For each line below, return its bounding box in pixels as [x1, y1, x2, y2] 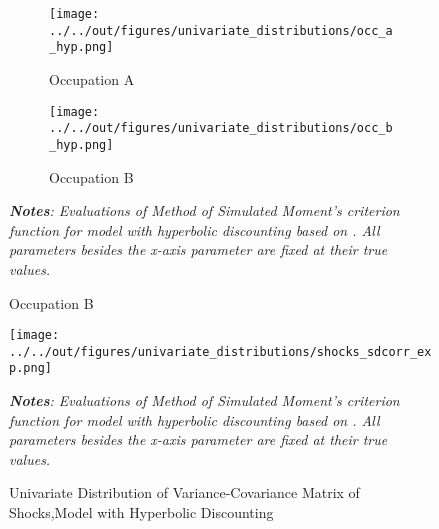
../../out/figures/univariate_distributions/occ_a [49, 23, 393, 38]
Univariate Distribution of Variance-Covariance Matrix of [9, 482, 360, 503]
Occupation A [49, 68, 135, 89]
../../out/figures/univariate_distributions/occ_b [49, 121, 393, 136]
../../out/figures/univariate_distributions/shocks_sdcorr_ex [9, 344, 432, 359]
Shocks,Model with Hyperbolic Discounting [9, 502, 274, 523]
